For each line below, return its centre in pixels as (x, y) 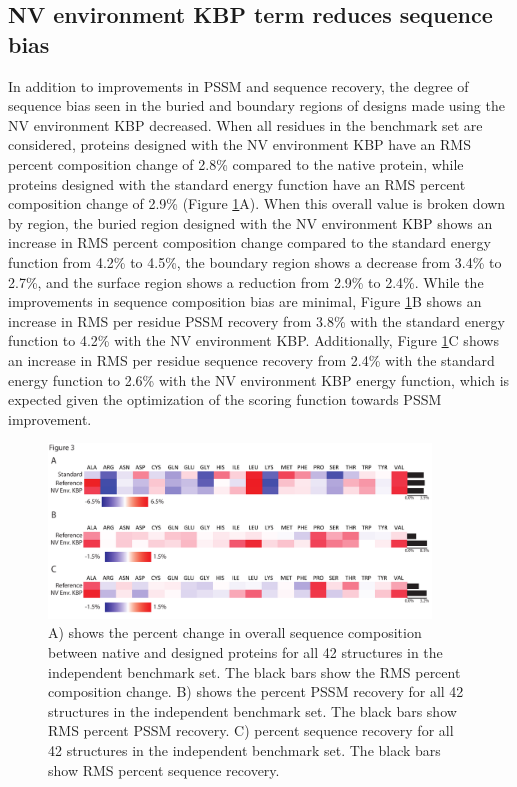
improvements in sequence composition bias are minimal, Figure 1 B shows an (245, 301)
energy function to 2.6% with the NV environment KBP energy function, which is (259, 379)
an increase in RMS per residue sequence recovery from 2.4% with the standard (251, 359)
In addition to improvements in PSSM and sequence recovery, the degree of (238, 85)
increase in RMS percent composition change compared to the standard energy (249, 242)
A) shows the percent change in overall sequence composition (235, 632)
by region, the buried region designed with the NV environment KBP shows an (250, 222)
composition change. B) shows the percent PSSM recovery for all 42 (256, 691)
